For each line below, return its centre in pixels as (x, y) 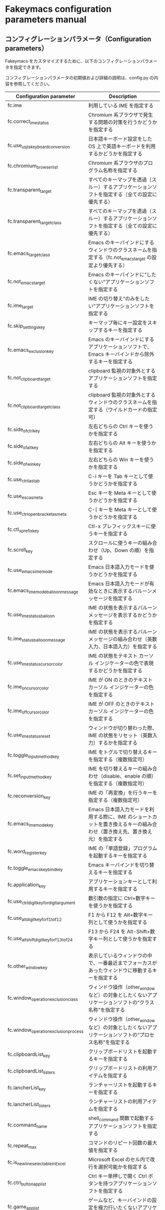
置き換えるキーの (123, 824)
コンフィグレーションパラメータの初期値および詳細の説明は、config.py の (80, 78)
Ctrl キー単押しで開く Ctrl (118, 1176)
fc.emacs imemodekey (31, 824)
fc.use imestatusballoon (31, 615)
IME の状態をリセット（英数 (120, 735)
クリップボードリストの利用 (120, 1068)
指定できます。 (28, 67)
